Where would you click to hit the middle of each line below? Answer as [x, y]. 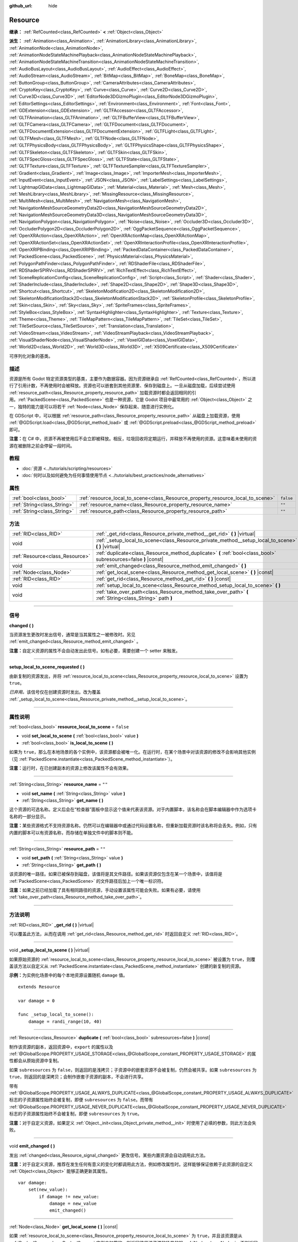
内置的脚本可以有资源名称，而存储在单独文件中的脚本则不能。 [72, 833]
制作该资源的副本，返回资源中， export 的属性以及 [61, 1047]
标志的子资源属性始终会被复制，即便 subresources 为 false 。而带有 [81, 1100]
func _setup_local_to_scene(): [56, 1014]
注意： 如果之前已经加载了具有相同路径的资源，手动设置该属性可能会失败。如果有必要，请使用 [105, 890]
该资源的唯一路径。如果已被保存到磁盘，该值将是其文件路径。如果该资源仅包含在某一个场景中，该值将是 [116, 874]
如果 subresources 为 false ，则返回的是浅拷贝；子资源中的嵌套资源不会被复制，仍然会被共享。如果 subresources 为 [133, 1070]
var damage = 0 [37, 1001]
